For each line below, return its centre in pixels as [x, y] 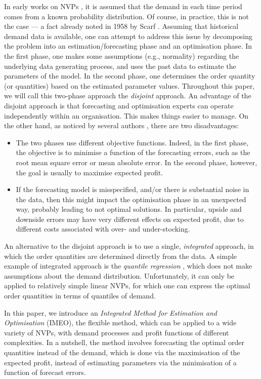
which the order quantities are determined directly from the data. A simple [121, 256]
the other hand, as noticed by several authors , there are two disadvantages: [122, 125]
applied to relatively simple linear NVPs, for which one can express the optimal [127, 286]
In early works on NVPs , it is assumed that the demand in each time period [123, 6]
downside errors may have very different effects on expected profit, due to [130, 219]
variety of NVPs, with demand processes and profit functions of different [117, 332]
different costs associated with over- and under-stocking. [103, 229]
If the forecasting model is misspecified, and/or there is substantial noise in [133, 189]
